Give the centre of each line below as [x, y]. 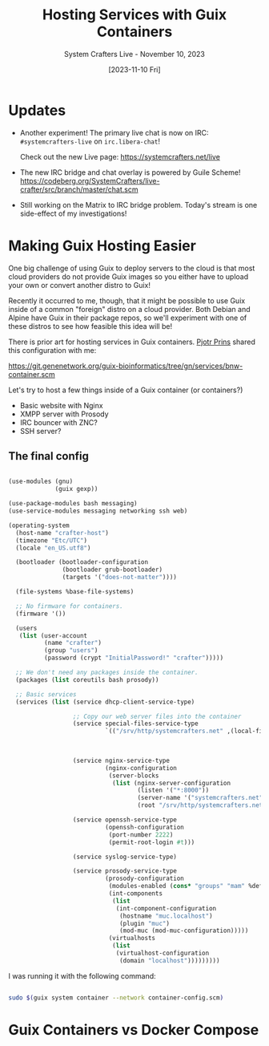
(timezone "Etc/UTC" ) [52, 540]
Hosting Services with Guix [134, 15]
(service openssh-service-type [125, 820]
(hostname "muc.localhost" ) [166, 916]
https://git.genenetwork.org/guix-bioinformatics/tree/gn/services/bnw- [126, 366]
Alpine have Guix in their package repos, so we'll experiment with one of [128, 318]
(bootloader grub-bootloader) [112, 570]
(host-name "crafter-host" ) [62, 533]
